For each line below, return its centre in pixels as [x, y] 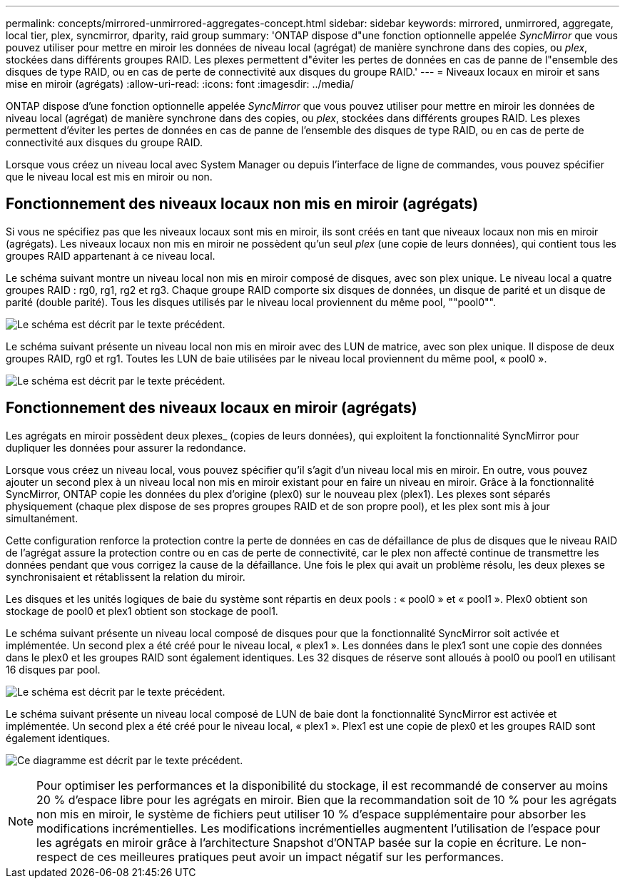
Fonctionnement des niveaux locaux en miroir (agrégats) [212, 408]
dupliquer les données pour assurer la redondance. [126, 447]
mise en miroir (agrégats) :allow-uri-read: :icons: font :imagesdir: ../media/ [180, 84]
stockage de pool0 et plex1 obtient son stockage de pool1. [142, 611]
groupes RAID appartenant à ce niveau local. [111, 255]
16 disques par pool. [53, 669]
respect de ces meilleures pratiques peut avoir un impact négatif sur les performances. [270, 857]
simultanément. [42, 518]
